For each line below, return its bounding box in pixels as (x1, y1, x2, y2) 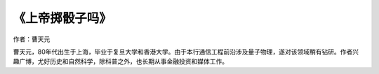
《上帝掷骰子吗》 (13, 10, 112, 26)
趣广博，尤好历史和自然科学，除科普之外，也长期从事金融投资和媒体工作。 (13, 57, 228, 66)
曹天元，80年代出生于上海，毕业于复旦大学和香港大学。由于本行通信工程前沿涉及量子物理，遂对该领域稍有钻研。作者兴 (13, 47, 359, 56)
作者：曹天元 (13, 35, 51, 43)
